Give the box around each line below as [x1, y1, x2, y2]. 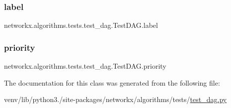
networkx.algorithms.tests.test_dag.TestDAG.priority [4, 61, 166, 71]
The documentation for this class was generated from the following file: [4, 77, 220, 88]
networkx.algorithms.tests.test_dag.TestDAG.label [4, 20, 158, 30]
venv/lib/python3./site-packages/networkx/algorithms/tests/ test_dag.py [4, 94, 227, 105]
